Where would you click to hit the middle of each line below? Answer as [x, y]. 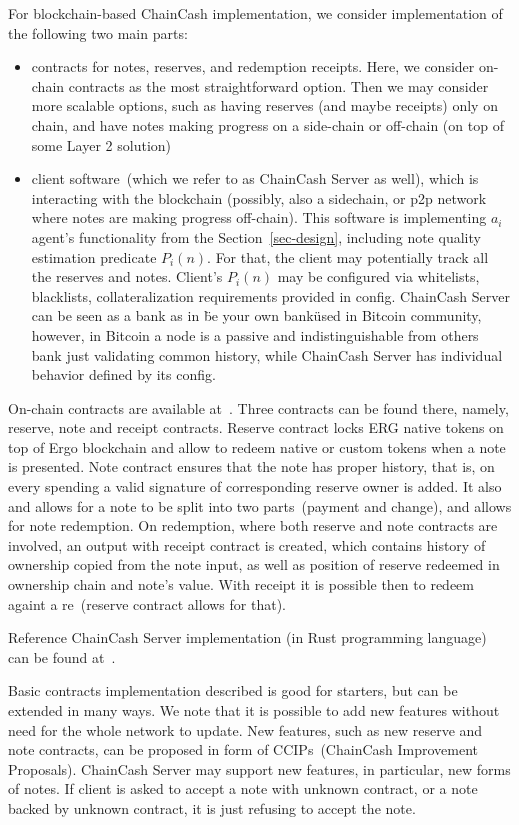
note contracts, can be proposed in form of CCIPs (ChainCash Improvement [243, 749]
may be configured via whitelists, [378, 276]
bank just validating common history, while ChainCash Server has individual [267, 354]
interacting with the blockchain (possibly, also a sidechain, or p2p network [259, 197]
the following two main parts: [98, 32]
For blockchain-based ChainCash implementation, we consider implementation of [255, 13]
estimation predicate [94, 256]
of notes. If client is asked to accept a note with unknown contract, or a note [243, 788]
